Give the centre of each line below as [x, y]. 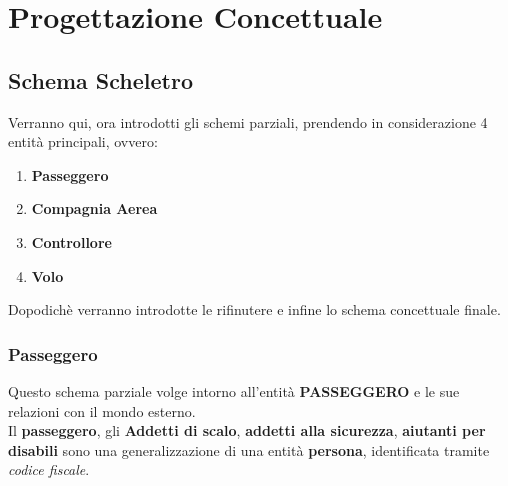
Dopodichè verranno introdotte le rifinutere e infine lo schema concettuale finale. [254, 309]
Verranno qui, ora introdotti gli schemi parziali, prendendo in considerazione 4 [248, 121]
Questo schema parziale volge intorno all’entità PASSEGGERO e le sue [234, 390]
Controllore [71, 241]
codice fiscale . [49, 469]
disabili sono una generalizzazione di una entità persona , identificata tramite [249, 449]
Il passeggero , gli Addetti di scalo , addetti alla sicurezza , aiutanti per [247, 430]
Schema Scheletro [101, 79]
